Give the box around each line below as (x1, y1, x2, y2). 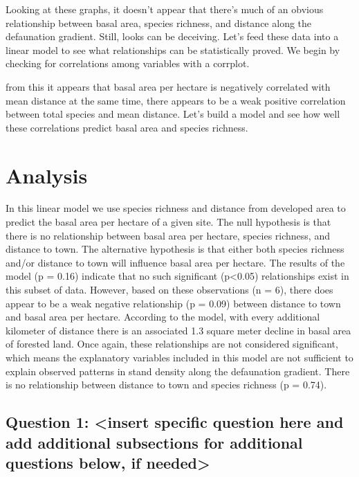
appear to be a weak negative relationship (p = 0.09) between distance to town (6, 296, 341, 310)
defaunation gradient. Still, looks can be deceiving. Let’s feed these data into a (6, 29, 339, 44)
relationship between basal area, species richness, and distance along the (6, 15, 312, 30)
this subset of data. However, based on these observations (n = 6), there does (6, 282, 333, 297)
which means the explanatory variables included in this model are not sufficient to (6, 350, 353, 364)
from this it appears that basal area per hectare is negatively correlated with (6, 79, 331, 93)
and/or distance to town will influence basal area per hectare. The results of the (6, 255, 345, 269)
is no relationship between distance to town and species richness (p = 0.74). (6, 377, 327, 392)
